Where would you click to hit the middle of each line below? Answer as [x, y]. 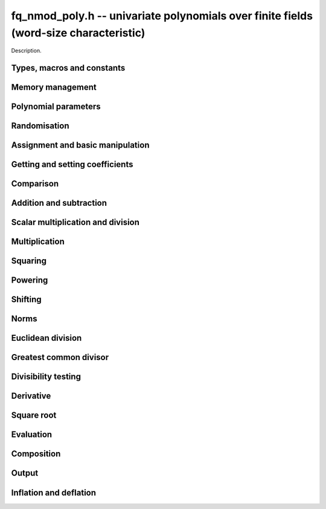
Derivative [31, 396]
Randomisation [40, 126]
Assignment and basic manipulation [80, 145]
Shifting [26, 300]
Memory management [54, 87]
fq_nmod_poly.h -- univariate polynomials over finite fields [162, 16]
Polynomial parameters [56, 107]
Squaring [29, 261]
